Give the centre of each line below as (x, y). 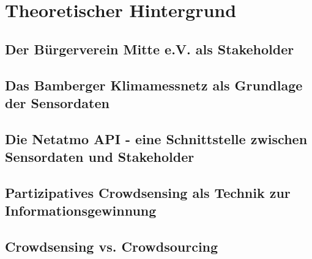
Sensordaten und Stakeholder (100, 157)
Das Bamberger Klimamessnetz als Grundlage (154, 85)
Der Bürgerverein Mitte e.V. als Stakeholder (150, 49)
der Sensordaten (57, 102)
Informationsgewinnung (81, 210)
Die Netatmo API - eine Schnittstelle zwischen (156, 138)
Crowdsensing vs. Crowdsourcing (112, 246)
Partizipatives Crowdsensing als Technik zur (148, 192)
